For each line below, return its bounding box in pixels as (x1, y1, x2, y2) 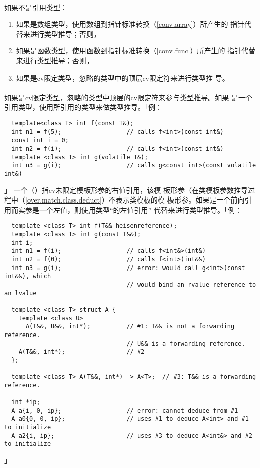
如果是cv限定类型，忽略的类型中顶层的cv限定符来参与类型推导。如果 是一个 (4, 92, 252, 102)
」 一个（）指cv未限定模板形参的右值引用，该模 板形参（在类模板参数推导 (4, 184, 248, 195)
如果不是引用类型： (4, 2, 67, 12)
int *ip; (11, 398, 40, 406)
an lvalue (4, 289, 37, 297)
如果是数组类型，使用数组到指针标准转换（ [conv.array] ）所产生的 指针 (16, 19, 245, 29)
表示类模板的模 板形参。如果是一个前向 (115, 194, 245, 205)
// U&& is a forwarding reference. (126, 340, 245, 347)
